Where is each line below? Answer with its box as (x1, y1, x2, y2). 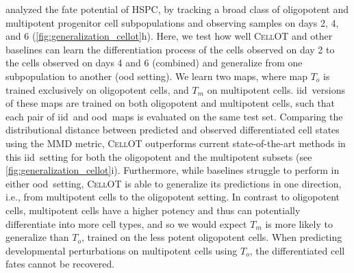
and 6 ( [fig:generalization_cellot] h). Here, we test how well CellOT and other (5, 29, 333, 43)
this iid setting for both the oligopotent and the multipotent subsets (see (5, 149, 312, 164)
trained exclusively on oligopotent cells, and (5, 82, 189, 96)
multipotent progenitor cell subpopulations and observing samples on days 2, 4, (5, 15, 339, 29)
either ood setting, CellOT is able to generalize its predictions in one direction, (5, 176, 342, 190)
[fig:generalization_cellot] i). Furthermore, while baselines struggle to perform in (5, 163, 340, 177)
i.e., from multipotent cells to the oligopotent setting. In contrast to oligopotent (5, 190, 340, 204)
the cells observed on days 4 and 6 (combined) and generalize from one (5, 55, 303, 70)
